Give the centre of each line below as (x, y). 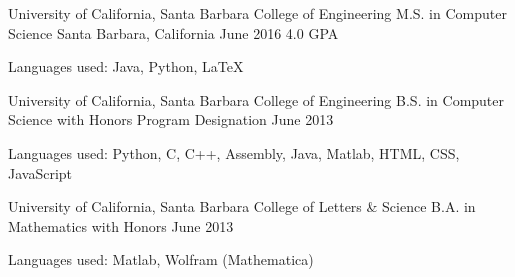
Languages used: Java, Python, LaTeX (126, 66)
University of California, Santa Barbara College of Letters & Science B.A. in (242, 206)
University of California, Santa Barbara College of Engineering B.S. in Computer (256, 99)
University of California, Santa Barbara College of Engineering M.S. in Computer (257, 13)
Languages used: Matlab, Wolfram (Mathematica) (161, 259)
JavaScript (40, 172)
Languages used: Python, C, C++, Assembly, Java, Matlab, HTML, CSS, (234, 152)
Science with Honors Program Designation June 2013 (171, 119)
